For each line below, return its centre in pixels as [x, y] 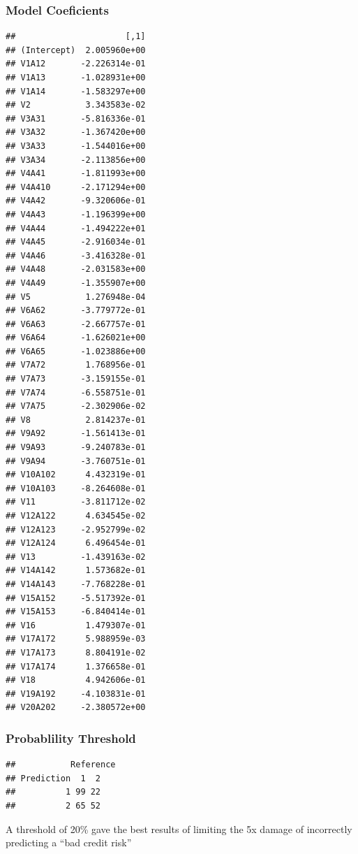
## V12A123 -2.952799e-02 [76, 529]
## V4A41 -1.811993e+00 [76, 174]
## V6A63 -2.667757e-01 [76, 324]
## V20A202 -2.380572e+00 [76, 708]
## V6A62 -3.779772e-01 [76, 311]
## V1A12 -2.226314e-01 [76, 64]
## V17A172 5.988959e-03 [76, 639]
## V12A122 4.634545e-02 [76, 516]
